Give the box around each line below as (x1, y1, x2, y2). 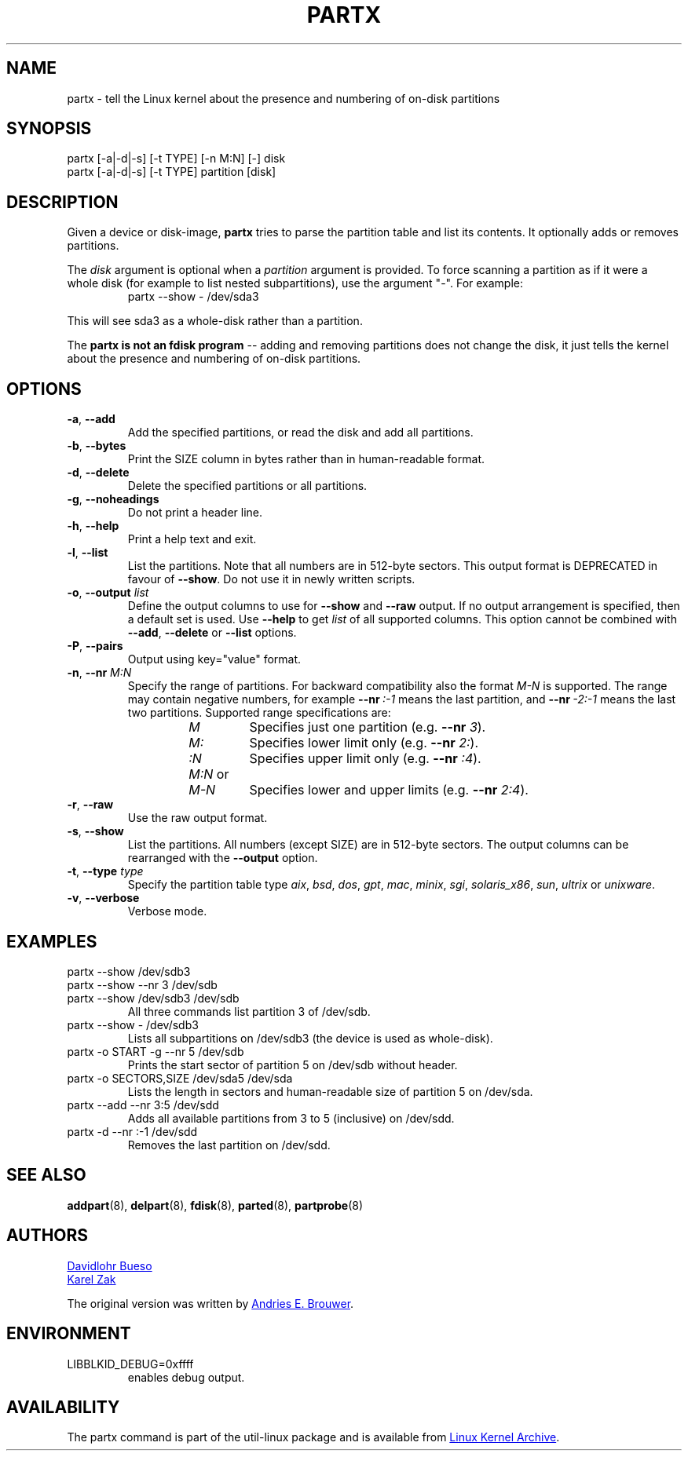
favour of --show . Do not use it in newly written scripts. (127, 572, 415, 586)
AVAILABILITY (6, 1397, 120, 1417)
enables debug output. (127, 1370, 245, 1384)
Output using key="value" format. (127, 652, 302, 666)
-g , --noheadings (67, 492, 159, 506)
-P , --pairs (67, 639, 123, 653)
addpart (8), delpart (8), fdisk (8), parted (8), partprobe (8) (67, 1198, 364, 1212)
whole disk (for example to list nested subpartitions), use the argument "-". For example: (67, 276, 524, 290)
